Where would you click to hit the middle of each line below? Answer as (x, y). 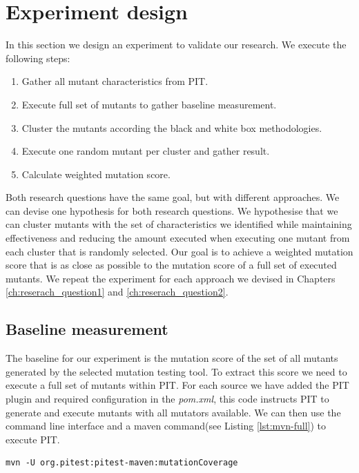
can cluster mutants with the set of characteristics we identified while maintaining (179, 224)
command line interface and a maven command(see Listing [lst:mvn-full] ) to (166, 426)
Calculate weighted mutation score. (96, 174)
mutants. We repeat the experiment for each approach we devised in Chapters (171, 278)
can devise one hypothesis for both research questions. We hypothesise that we (172, 210)
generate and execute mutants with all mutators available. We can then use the (173, 412)
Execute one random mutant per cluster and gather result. (146, 151)
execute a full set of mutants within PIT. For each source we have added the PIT (177, 385)
